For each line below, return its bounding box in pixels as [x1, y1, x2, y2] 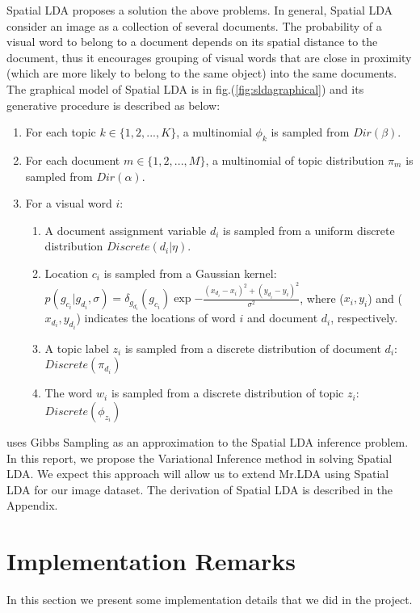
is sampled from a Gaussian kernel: [103, 264, 277, 281]
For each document [25, 151, 120, 168]
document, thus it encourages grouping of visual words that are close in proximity [6, 48, 412, 65]
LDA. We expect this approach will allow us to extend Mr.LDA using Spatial [6, 465, 389, 482]
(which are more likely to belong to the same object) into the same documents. [6, 65, 397, 82]
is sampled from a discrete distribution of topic [111, 384, 344, 401]
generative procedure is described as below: [6, 96, 220, 113]
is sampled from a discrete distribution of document [124, 339, 381, 356]
